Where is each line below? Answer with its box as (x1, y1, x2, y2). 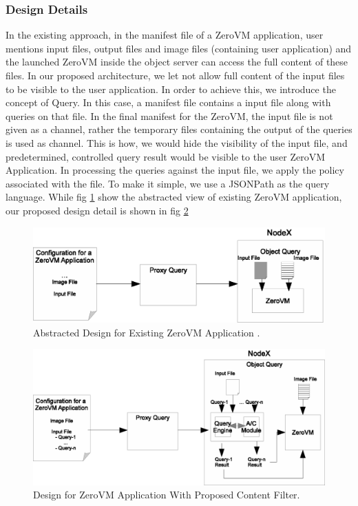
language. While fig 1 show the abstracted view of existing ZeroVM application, (6, 190, 342, 204)
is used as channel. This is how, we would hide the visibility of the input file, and (6, 135, 348, 150)
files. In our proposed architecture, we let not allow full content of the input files (6, 68, 345, 82)
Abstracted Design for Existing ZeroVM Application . (33, 325, 260, 339)
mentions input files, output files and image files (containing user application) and (6, 41, 352, 55)
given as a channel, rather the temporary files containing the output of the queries (6, 122, 352, 136)
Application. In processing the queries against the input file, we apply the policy (6, 163, 344, 177)
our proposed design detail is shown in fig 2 (6, 203, 189, 217)
